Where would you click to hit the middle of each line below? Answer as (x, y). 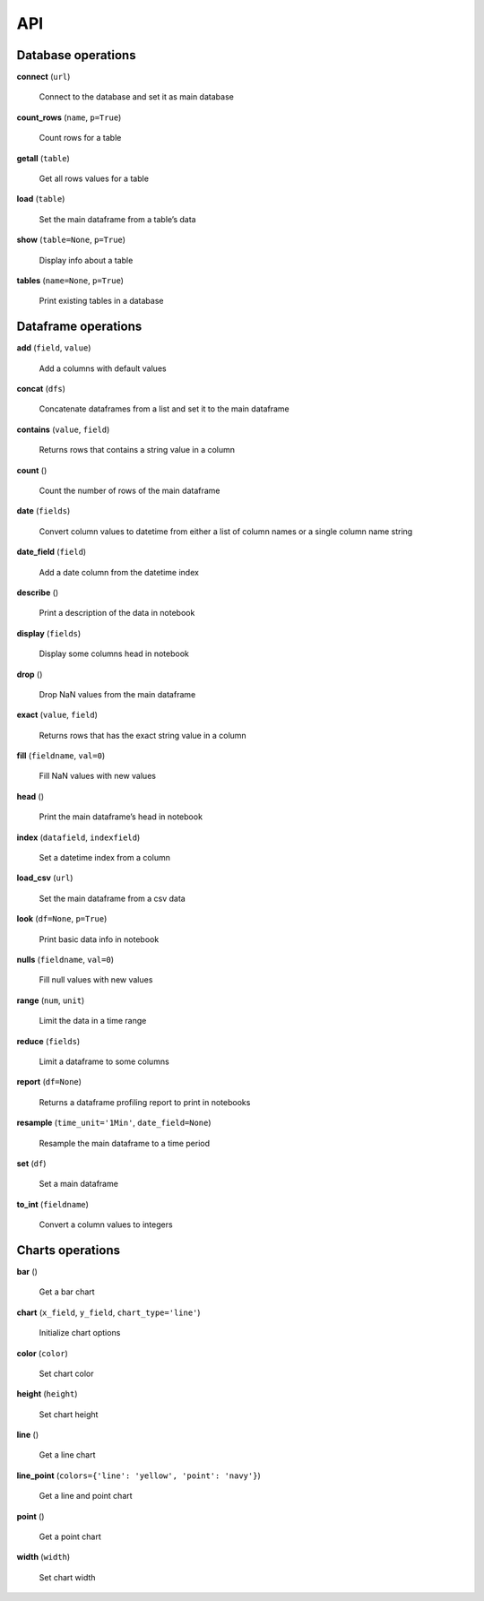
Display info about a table (86, 260)
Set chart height (69, 1414)
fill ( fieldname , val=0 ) (61, 756)
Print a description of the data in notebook (117, 613)
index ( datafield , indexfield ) (78, 837)
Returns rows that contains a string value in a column (137, 450)
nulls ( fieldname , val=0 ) (65, 959)
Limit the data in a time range (93, 1021)
